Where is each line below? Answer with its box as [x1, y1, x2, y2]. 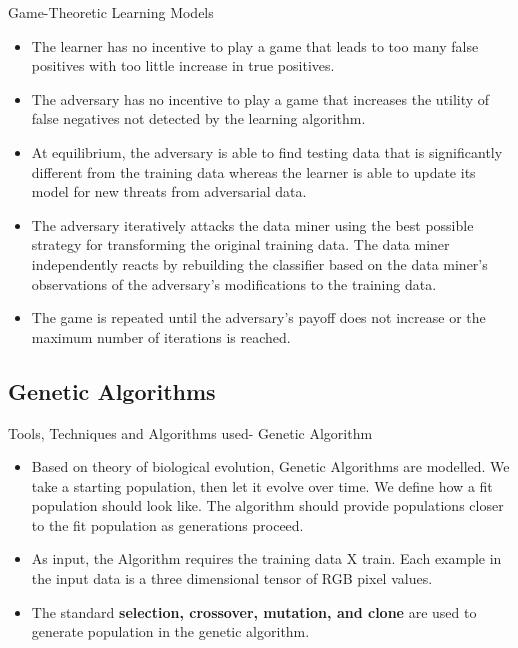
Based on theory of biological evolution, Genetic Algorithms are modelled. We [31, 456, 510, 477]
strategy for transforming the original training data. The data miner [31, 234, 450, 255]
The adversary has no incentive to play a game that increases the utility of [31, 88, 490, 109]
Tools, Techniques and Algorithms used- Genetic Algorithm [8, 422, 373, 443]
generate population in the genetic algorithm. [31, 621, 310, 642]
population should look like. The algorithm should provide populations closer [31, 495, 504, 516]
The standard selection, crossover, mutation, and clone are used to [31, 601, 477, 622]
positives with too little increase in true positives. [31, 55, 335, 76]
